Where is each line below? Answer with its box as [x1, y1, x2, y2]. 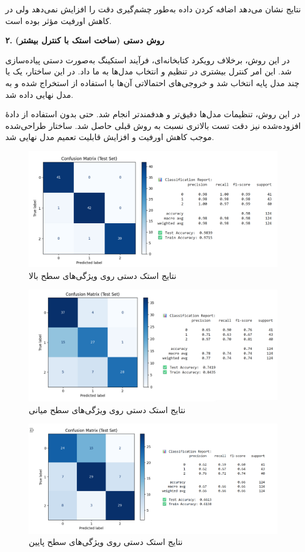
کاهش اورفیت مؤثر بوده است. [5, 14, 112, 26]
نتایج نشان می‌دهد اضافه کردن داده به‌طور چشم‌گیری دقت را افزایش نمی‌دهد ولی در [5, 3, 301, 15]
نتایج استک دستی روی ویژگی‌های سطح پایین [29, 536, 183, 548]
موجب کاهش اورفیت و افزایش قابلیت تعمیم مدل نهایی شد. [5, 131, 214, 143]
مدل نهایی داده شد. [5, 88, 73, 100]
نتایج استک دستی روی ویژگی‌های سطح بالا [29, 269, 177, 281]
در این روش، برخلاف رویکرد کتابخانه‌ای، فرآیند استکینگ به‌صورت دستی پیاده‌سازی [5, 53, 290, 66]
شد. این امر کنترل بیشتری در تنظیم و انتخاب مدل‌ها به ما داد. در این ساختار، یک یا [5, 65, 292, 77]
